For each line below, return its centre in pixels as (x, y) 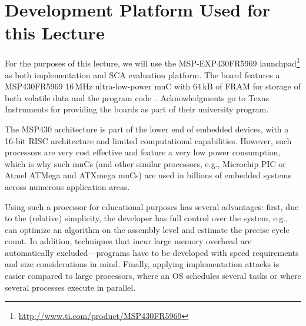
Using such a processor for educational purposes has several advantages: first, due (152, 206)
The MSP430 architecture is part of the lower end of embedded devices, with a (147, 129)
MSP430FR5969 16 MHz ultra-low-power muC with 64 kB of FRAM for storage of (153, 86)
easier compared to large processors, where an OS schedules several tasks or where (153, 276)
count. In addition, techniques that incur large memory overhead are (128, 241)
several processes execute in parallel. (70, 287)
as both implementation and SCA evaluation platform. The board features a (142, 74)
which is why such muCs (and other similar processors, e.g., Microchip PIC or (145, 163)
